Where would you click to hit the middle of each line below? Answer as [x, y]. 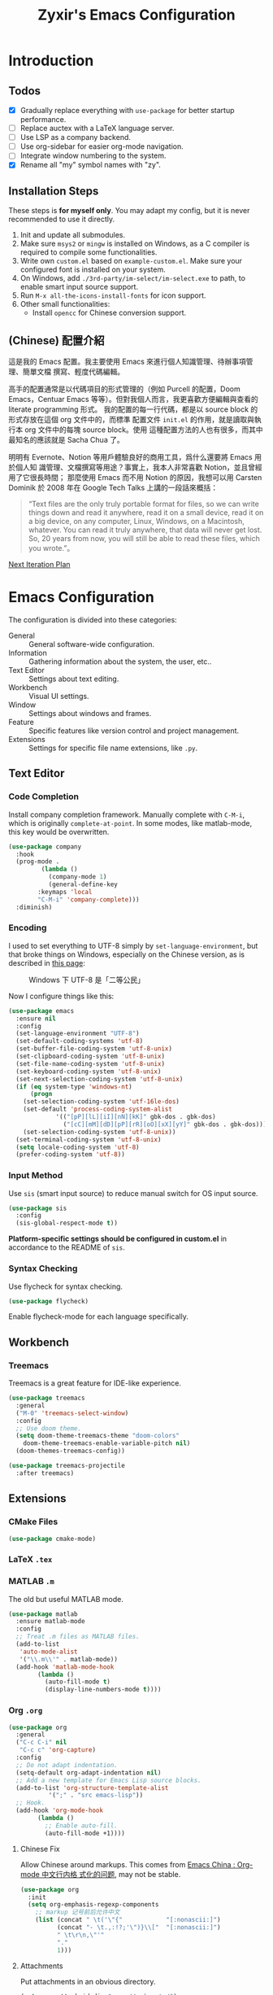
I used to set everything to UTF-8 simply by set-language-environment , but [133, 945]
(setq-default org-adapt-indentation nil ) [89, 1772]
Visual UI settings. [59, 696]
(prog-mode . [38, 862]
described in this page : [47, 963]
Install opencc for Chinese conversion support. [109, 313]
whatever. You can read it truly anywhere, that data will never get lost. [145, 530]
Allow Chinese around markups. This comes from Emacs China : [128, 1864]
